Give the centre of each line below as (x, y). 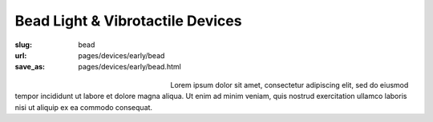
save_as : (30, 67)
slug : (23, 45)
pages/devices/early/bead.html (130, 67)
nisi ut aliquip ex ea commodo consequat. (83, 107)
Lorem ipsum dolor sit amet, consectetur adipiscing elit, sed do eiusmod (289, 85)
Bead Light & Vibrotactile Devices (128, 21)
